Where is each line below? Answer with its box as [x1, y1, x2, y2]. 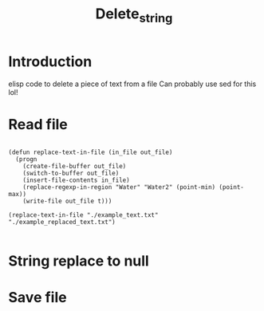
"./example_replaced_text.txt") [8, 218, 116, 226]
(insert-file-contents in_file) [22, 176, 130, 184]
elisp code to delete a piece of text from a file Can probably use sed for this [8, 79, 257, 89]
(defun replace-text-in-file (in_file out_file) [8, 148, 173, 156]
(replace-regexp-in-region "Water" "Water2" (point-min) [22, 183, 216, 191]
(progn [15, 155, 37, 163]
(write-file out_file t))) [22, 197, 112, 206]
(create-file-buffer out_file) [22, 163, 127, 171]
